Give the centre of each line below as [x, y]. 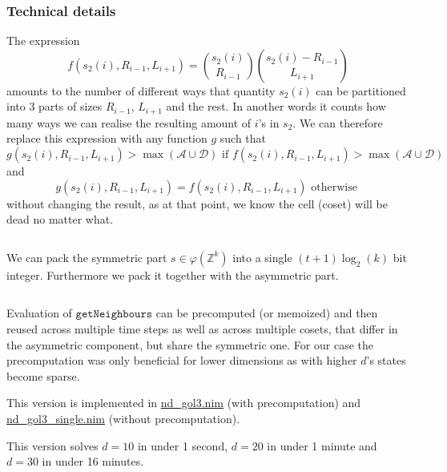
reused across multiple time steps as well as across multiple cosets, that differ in [202, 329]
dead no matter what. [60, 219]
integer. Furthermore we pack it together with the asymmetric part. [173, 274]
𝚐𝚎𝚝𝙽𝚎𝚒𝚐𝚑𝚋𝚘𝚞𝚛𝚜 [114, 315]
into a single [262, 257]
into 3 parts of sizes [54, 106]
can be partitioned [361, 90]
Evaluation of [39, 313]
